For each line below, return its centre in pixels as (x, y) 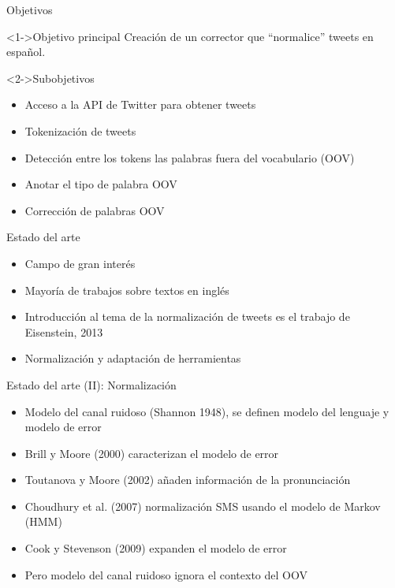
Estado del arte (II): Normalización (91, 384)
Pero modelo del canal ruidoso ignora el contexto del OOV (166, 574)
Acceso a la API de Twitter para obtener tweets (140, 104)
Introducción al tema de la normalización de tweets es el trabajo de (187, 316)
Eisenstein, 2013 (64, 331)
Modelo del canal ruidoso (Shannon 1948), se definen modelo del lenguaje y (207, 411)
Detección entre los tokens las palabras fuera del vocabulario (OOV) (190, 157)
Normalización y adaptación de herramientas (133, 358)
